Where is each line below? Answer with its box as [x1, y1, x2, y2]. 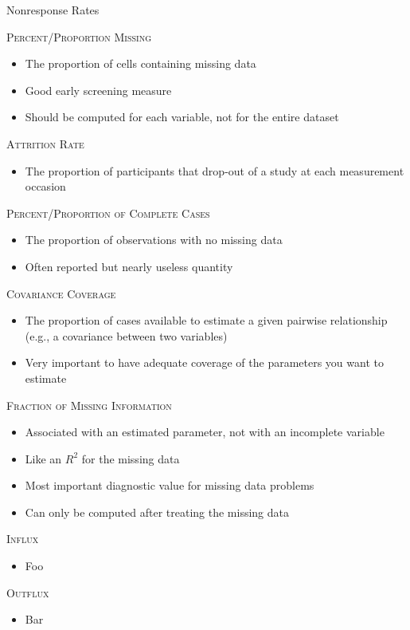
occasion [25, 178, 66, 195]
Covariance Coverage [6, 285, 116, 301]
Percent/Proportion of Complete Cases [6, 204, 210, 221]
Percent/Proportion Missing [6, 28, 151, 45]
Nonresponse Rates [6, 2, 100, 18]
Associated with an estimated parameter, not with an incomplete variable [25, 423, 385, 440]
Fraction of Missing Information [6, 396, 172, 413]
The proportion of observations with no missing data [25, 231, 283, 248]
